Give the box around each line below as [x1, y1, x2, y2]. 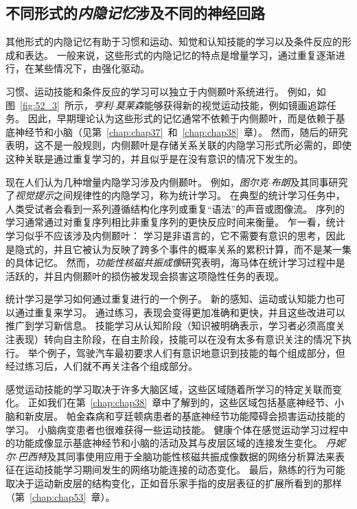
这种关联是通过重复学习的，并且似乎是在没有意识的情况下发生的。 [5, 151, 303, 165]
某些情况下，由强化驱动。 [34, 61, 150, 75]
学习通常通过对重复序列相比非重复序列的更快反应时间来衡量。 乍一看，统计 [5, 215, 345, 229]
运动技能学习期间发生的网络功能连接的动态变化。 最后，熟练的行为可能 [24, 462, 345, 477]
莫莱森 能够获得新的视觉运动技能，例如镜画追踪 [115, 97, 327, 112]
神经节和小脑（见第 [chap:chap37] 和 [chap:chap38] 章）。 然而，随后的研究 [14, 124, 348, 139]
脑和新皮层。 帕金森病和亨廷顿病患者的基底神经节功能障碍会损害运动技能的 [5, 409, 345, 423]
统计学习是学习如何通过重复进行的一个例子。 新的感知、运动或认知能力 [5, 292, 326, 306]
